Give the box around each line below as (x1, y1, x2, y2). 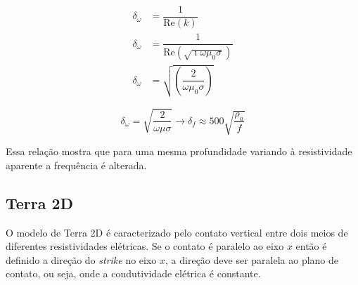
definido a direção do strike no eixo (6, 252, 157, 267)
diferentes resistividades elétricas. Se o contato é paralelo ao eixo (6, 239, 284, 253)
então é (295, 239, 327, 253)
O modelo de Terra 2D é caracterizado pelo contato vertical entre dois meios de (6, 225, 348, 239)
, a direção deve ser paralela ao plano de (165, 252, 338, 267)
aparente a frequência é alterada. (6, 157, 147, 172)
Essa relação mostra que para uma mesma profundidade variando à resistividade (6, 144, 352, 159)
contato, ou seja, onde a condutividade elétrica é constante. (6, 266, 261, 281)
